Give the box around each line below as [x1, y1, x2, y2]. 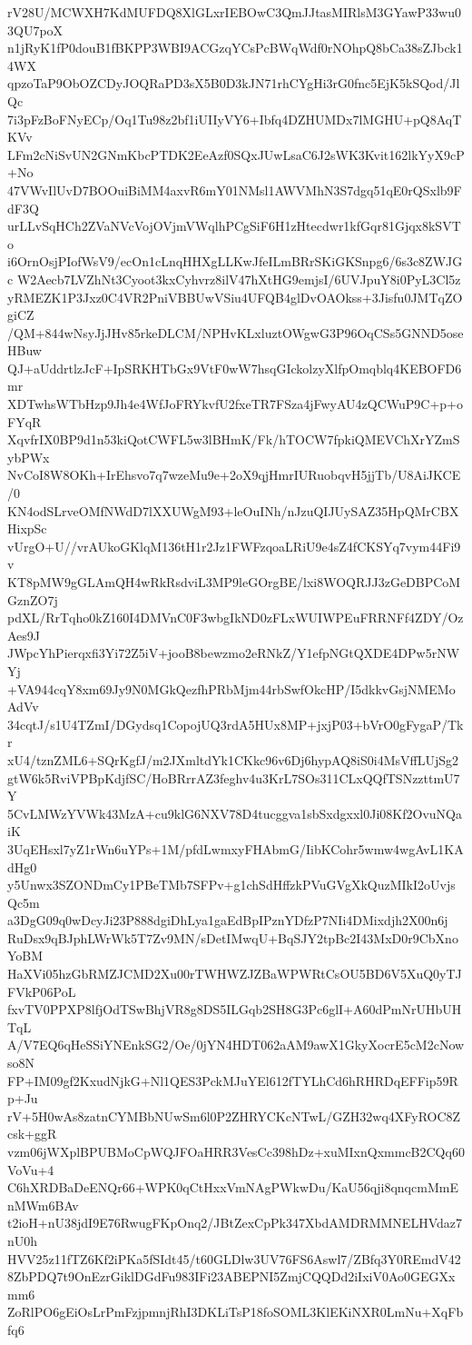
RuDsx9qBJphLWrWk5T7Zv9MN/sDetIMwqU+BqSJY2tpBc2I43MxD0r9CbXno [7, 928, 458, 947]
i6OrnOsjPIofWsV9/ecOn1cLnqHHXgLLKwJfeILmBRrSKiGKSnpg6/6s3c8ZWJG [7, 252, 463, 271]
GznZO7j [7, 590, 58, 609]
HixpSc [7, 519, 47, 538]
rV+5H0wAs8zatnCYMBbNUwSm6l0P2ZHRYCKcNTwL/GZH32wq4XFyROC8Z [7, 1106, 461, 1125]
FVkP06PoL [7, 981, 76, 1001]
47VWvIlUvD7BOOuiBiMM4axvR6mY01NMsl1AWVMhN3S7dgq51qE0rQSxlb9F [7, 180, 462, 199]
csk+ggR [7, 1124, 57, 1143]
